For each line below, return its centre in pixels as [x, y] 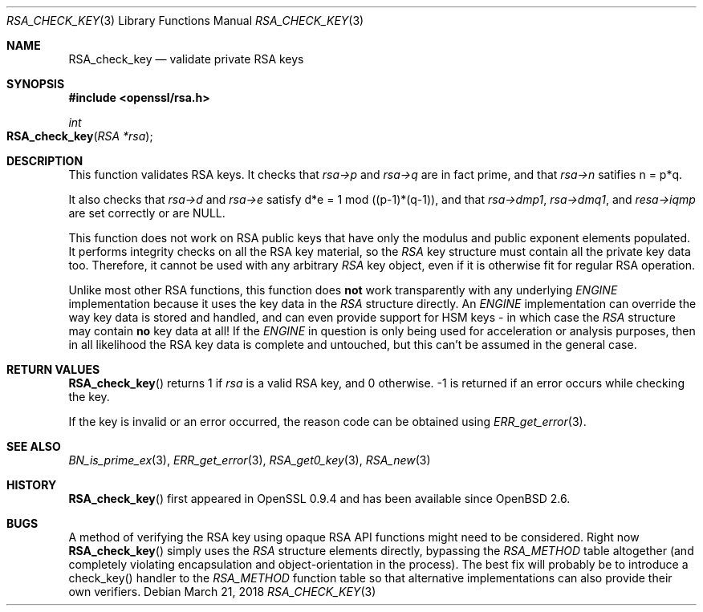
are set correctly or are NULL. [147, 213]
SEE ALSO [34, 446]
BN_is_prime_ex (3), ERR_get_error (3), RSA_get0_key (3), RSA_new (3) [250, 460]
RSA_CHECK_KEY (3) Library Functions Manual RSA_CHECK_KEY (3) [185, 20]
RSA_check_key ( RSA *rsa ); [80, 136]
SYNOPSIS [36, 84]
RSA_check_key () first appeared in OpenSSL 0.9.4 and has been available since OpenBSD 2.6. [319, 499]
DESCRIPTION [45, 161]
